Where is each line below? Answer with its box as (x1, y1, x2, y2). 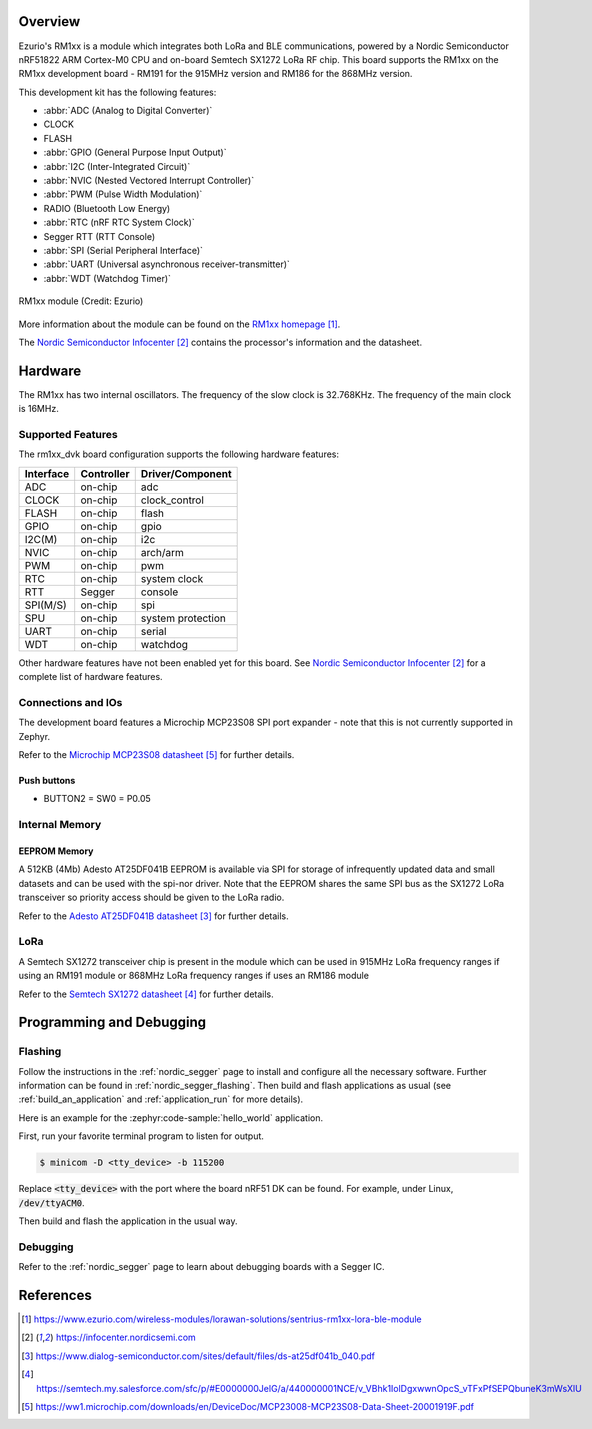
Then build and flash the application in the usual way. (18, 1215, 238, 1227)
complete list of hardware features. (18, 671, 164, 683)
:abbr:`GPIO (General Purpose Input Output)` (43, 146, 227, 159)
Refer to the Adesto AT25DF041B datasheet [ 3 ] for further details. (18, 910, 289, 922)
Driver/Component (140, 466, 232, 480)
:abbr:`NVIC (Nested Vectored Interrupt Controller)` (43, 175, 255, 187)
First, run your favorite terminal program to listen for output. (18, 1130, 265, 1142)
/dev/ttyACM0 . (18, 1196, 85, 1209)
